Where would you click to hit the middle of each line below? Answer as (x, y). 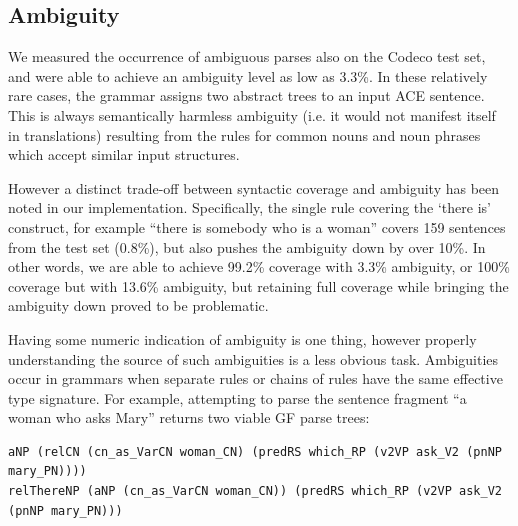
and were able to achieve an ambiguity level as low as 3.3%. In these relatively (248, 75)
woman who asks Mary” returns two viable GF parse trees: (189, 417)
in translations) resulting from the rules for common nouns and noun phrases (244, 134)
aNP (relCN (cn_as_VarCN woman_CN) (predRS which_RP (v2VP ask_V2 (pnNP (255, 451)
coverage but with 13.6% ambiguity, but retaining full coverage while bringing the (258, 285)
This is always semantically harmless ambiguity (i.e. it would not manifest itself (252, 114)
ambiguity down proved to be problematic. (138, 305)
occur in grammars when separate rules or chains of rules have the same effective (255, 378)
